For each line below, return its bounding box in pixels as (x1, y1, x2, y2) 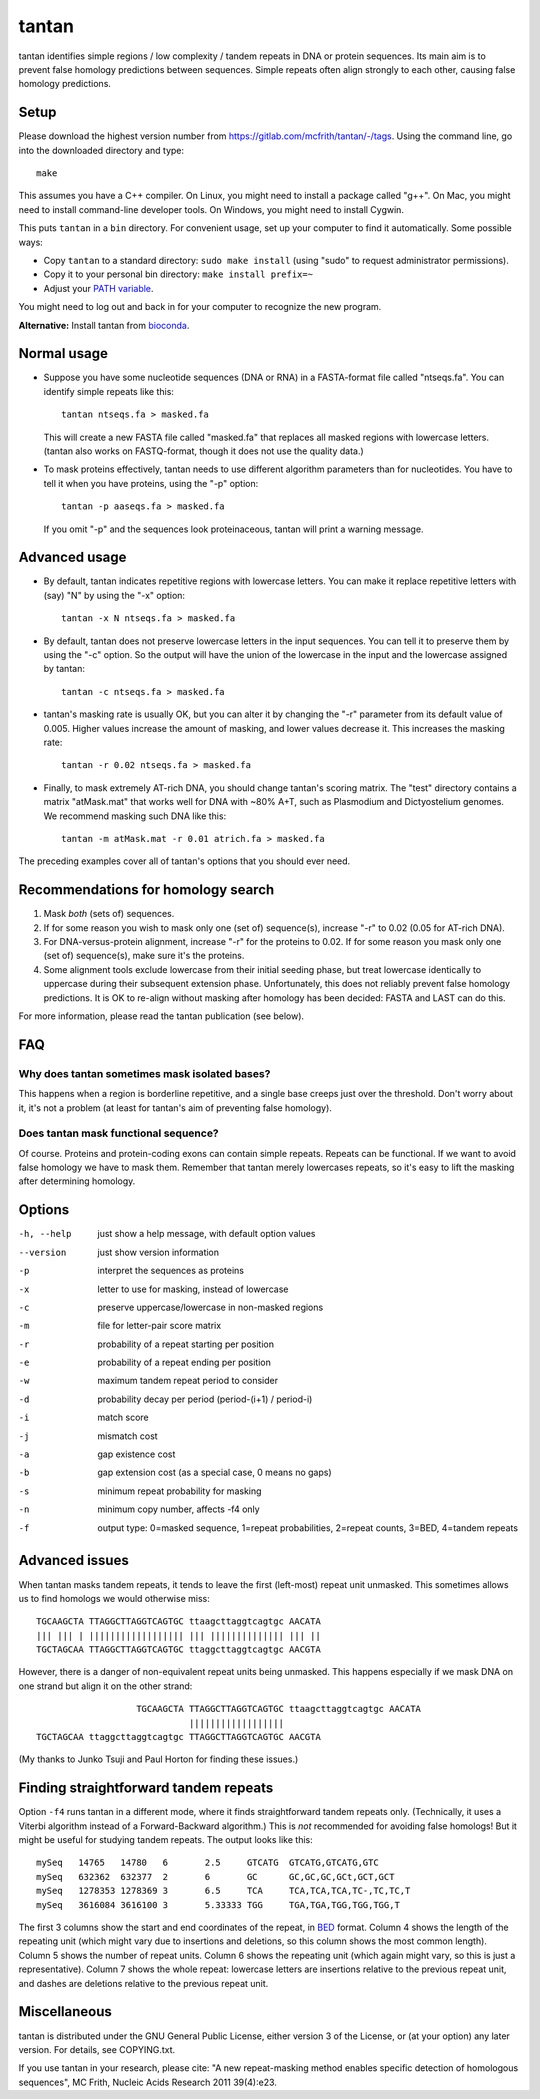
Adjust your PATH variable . (43, 282, 154, 294)
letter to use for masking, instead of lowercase (97, 1283, 289, 1295)
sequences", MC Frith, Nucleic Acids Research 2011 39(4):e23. (18, 2076, 277, 2088)
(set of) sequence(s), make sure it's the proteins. (43, 950, 245, 962)
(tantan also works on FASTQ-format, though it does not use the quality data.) (43, 445, 364, 457)
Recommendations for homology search (18, 881, 275, 899)
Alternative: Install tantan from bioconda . (18, 319, 190, 331)
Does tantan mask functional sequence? (18, 1126, 219, 1140)
